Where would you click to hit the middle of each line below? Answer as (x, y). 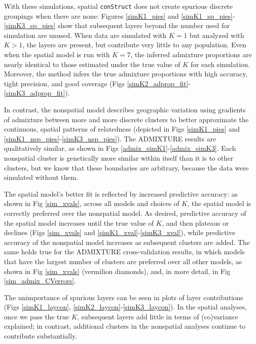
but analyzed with (217, 35)
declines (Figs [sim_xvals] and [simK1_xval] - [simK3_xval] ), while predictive (120, 232)
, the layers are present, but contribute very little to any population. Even (134, 45)
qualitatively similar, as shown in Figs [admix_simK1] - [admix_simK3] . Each (120, 148)
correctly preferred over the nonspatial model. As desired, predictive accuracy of (125, 213)
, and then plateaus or (195, 223)
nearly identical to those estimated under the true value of (92, 64)
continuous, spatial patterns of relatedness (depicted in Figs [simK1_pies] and (122, 129)
